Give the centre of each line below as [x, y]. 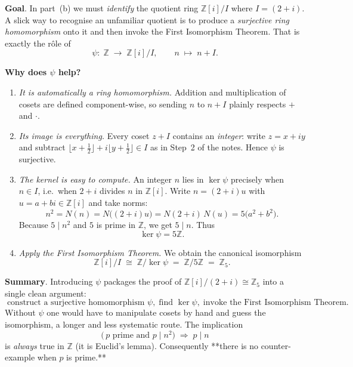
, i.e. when [57, 191]
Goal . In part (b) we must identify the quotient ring [102, 8]
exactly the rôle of [38, 43]
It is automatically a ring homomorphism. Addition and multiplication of [152, 92]
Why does [26, 72]
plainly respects [258, 104]
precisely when [257, 179]
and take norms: [118, 202]
